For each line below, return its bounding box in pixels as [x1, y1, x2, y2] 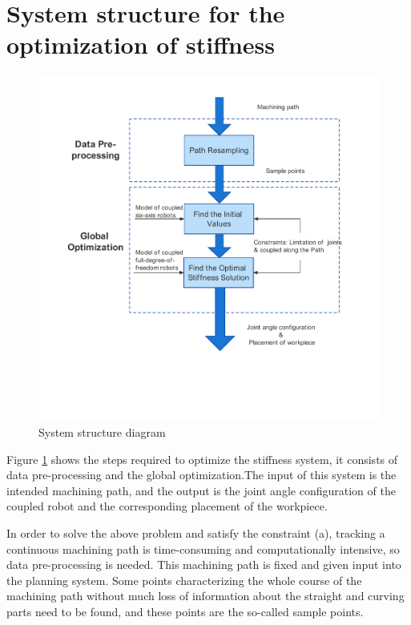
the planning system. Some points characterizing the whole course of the [6, 571, 362, 588]
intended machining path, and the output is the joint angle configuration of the [6, 482, 396, 498]
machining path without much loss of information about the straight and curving [6, 587, 405, 604]
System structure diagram [38, 424, 166, 441]
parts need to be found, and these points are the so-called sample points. [6, 603, 364, 619]
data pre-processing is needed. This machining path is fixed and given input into [6, 556, 401, 573]
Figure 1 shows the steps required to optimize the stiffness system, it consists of [6, 450, 398, 467]
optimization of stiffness [6, 28, 275, 61]
